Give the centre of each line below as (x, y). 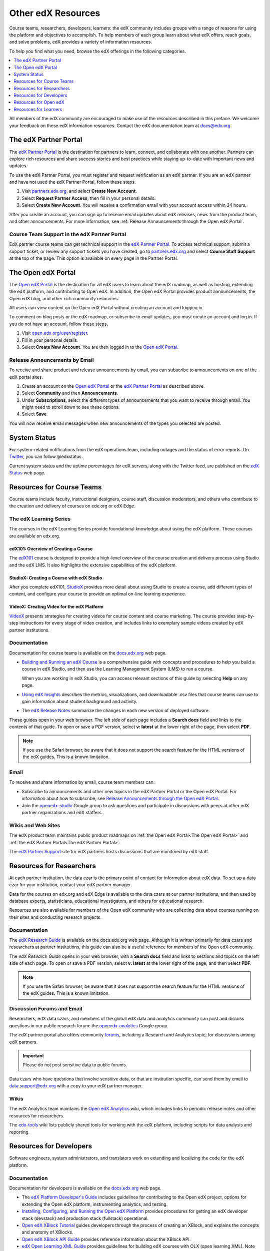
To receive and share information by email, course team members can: (82, 782)
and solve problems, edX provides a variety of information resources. (81, 42)
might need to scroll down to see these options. (71, 407)
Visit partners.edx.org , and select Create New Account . (79, 191)
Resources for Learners (38, 109)
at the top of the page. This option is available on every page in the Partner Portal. (94, 258)
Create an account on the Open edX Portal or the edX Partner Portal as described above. (113, 386)
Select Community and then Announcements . (70, 393)
